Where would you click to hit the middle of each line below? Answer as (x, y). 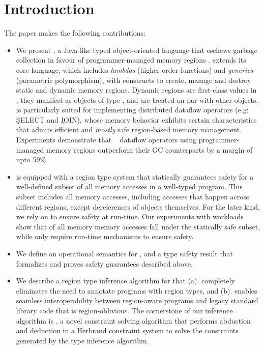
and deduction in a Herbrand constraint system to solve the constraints (127, 330)
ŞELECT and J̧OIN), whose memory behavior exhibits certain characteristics (136, 119)
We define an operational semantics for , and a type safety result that (125, 253)
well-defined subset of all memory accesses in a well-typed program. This (129, 186)
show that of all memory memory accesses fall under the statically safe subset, (138, 226)
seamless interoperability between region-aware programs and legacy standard (137, 300)
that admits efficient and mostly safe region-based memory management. (129, 129)
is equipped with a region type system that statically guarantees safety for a (135, 176)
